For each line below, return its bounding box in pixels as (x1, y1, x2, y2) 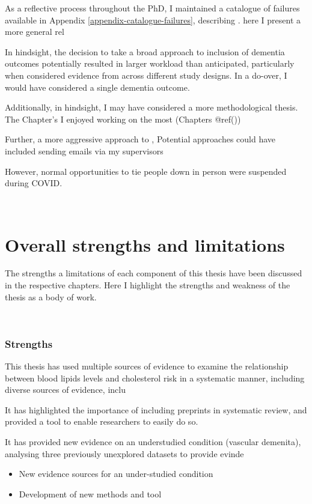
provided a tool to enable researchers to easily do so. (5, 415, 198, 428)
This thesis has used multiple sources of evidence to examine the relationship (5, 360, 289, 372)
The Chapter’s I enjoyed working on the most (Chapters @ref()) (5, 112, 241, 125)
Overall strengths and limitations (5, 232, 285, 257)
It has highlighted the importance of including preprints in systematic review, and (5, 403, 307, 416)
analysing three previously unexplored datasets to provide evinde (5, 447, 244, 460)
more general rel (5, 25, 64, 38)
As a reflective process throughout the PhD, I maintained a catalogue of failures (5, 2, 300, 14)
